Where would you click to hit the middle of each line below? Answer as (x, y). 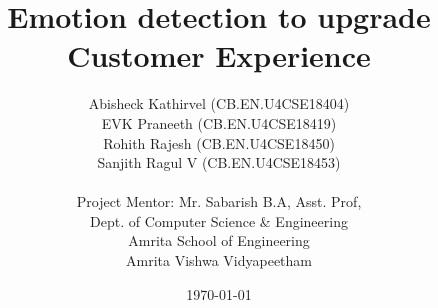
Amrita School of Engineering (219, 240)
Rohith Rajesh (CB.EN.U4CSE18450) (219, 142)
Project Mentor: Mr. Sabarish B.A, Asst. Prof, (219, 201)
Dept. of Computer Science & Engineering (219, 220)
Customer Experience (219, 55)
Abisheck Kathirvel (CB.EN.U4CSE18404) (219, 103)
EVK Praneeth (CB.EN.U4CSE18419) (219, 122)
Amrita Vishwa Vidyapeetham (218, 260)
